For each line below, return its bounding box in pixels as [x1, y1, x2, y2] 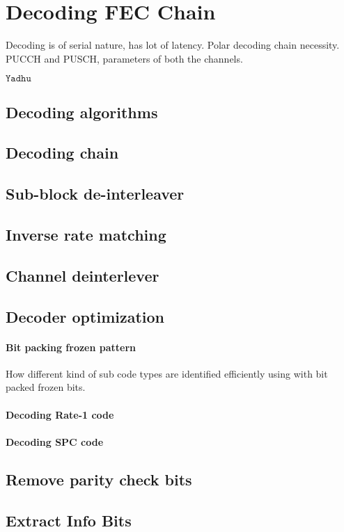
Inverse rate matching [6, 224, 166, 245]
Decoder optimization [6, 305, 164, 327]
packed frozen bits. [6, 380, 86, 394]
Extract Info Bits [6, 509, 132, 531]
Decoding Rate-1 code [6, 407, 114, 421]
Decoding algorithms [6, 101, 158, 122]
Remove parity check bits [6, 468, 192, 490]
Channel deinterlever [6, 264, 159, 286]
